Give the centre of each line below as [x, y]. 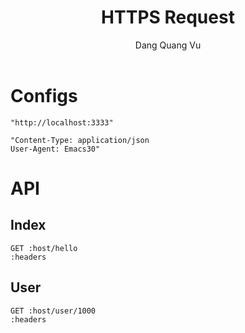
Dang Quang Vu [168, 45]
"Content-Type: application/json [80, 140]
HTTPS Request [168, 17]
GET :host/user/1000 [53, 311]
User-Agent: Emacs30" [55, 149]
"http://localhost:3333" [62, 122]
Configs [44, 95]
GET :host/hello [44, 248]
